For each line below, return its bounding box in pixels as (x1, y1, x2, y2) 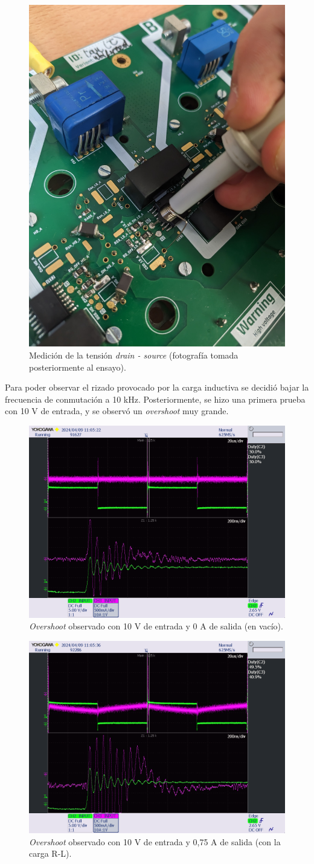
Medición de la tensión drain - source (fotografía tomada (29, 348, 239, 361)
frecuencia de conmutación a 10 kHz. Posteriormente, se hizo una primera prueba (5, 392, 306, 405)
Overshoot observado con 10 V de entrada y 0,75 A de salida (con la (29, 835, 281, 848)
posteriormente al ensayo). (29, 360, 126, 373)
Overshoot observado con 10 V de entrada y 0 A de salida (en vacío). (29, 620, 283, 632)
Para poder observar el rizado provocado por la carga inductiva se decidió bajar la (5, 381, 309, 394)
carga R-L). (29, 847, 72, 860)
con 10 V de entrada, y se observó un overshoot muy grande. (5, 404, 229, 417)
